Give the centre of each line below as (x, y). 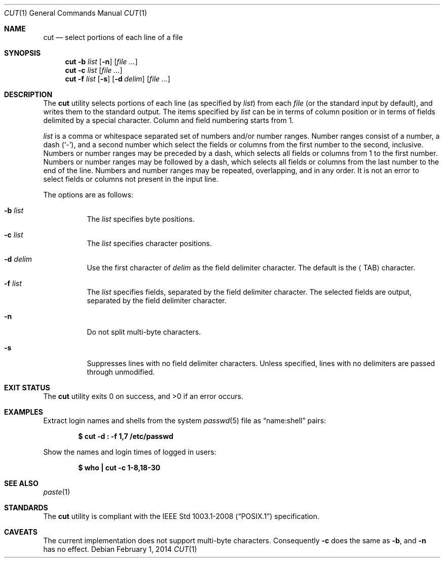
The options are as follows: (88, 195)
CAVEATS (21, 532)
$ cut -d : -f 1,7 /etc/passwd (126, 436)
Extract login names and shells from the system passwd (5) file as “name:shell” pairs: (185, 420)
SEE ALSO (21, 483)
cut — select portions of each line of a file (113, 37)
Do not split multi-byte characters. (144, 332)
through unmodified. (121, 372)
